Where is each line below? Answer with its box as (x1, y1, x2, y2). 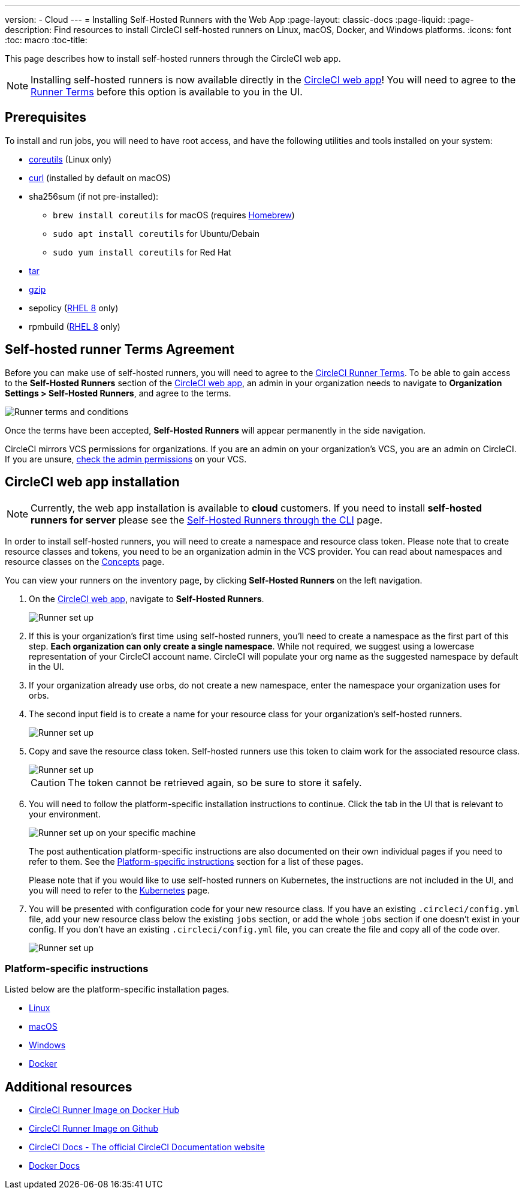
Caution (31, 776, 66, 789)
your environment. (29, 808, 101, 819)
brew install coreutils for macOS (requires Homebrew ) (53, 209, 295, 220)
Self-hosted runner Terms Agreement (5, 342, 234, 357)
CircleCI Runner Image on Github (29, 1123, 159, 1134)
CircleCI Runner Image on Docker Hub (29, 1105, 179, 1115)
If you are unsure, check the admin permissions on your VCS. (5, 453, 247, 464)
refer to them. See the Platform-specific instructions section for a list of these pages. (29, 856, 364, 867)
